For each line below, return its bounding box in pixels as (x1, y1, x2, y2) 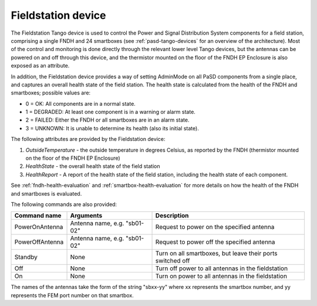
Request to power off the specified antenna (155, 238, 275, 246)
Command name (14, 211, 62, 220)
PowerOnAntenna (14, 223, 63, 231)
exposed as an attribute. (11, 62, 70, 69)
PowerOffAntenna (14, 238, 64, 246)
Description (155, 211, 189, 220)
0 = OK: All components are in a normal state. (25, 100, 136, 107)
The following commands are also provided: (11, 200, 117, 208)
